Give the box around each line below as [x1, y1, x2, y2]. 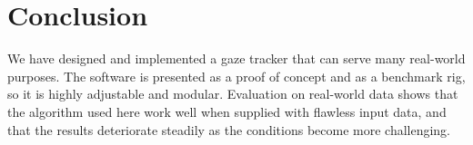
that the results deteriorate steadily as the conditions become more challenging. [7, 120, 451, 139]
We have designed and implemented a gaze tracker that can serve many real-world [7, 49, 466, 68]
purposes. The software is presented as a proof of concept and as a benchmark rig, [7, 66, 466, 85]
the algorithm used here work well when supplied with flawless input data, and [7, 101, 447, 121]
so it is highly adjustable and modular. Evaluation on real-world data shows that [7, 84, 458, 103]
